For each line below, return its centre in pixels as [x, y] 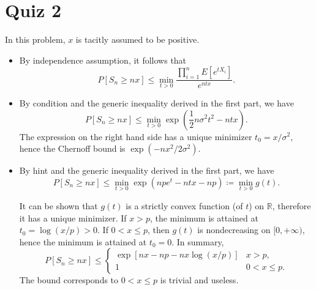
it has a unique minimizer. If [73, 217]
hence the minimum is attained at [83, 241]
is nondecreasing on [234, 230]
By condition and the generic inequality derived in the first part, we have [156, 102]
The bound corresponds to [69, 280]
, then [158, 230]
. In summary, [198, 241]
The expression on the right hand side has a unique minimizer [136, 136]
